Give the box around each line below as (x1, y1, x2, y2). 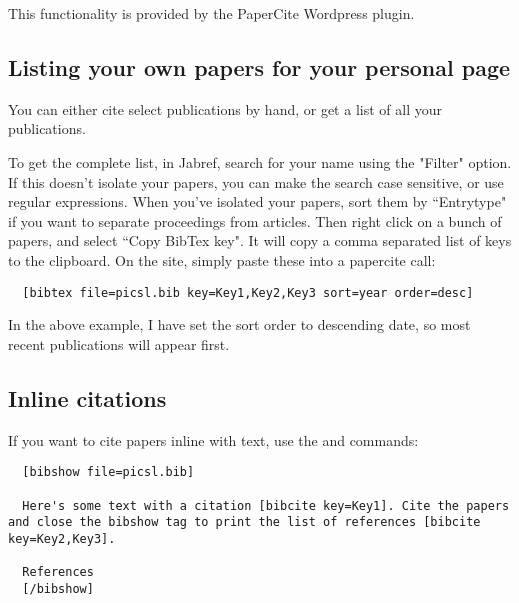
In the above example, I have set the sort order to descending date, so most (8, 314, 471, 335)
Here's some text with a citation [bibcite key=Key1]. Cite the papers (22, 498, 510, 513)
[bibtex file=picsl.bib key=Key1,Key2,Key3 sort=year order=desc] (22, 285, 474, 300)
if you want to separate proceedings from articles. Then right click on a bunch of (8, 210, 502, 231)
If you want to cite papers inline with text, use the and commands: (8, 429, 419, 450)
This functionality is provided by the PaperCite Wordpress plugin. (8, 3, 415, 23)
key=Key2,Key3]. (8, 531, 116, 546)
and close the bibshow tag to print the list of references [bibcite (8, 515, 481, 530)
